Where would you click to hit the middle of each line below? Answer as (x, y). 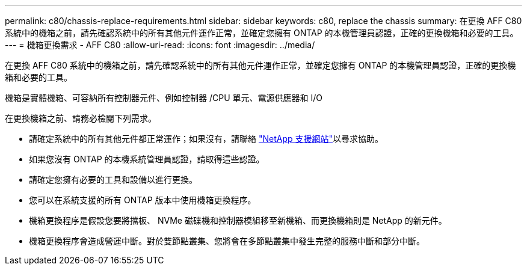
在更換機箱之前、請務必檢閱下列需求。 (81, 118)
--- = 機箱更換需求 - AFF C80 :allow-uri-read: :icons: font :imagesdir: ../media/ (160, 45)
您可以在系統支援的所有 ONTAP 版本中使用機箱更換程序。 (143, 200)
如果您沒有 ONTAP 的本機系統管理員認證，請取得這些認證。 (147, 159)
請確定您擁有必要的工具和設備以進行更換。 (113, 179)
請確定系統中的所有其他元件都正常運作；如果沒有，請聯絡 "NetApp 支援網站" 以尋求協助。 (206, 139)
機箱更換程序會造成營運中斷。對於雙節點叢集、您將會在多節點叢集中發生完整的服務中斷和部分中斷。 (227, 241)
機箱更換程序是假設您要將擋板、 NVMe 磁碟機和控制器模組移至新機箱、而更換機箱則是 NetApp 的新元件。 (238, 220)
